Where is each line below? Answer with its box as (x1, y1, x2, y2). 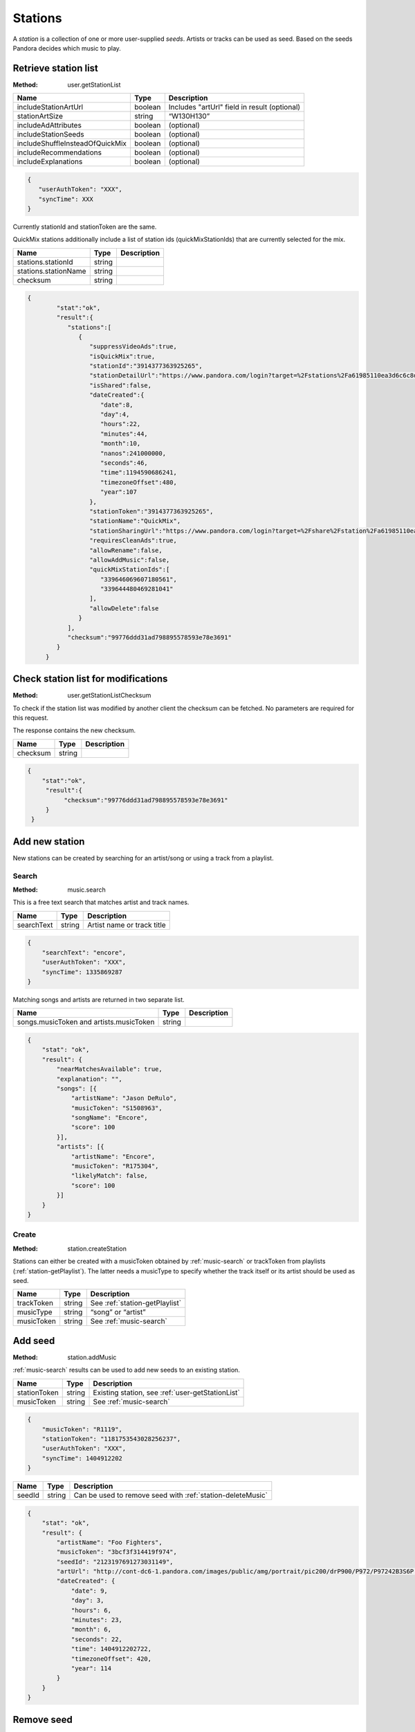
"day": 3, (71, 1597, 104, 1605)
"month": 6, (71, 1625, 112, 1634)
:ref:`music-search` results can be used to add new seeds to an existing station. (12, 1366, 240, 1375)
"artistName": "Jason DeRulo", (71, 1095, 178, 1102)
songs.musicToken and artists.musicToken (17, 1017, 155, 1027)
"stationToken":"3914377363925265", (89, 507, 214, 515)
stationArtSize (17, 112, 64, 121)
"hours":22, (100, 420, 141, 428)
